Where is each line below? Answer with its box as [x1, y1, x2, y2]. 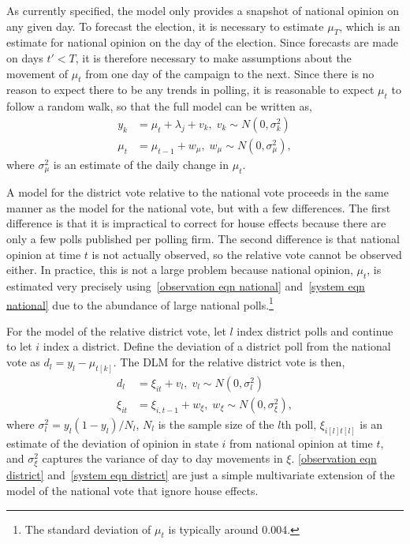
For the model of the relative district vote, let [6, 322, 226, 339]
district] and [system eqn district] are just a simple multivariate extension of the [6, 467, 395, 483]
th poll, [281, 415, 317, 432]
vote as [6, 354, 40, 370]
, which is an [339, 17, 401, 34]
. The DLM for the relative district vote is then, [113, 354, 345, 370]
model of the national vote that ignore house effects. [6, 482, 259, 498]
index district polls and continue [237, 322, 393, 339]
